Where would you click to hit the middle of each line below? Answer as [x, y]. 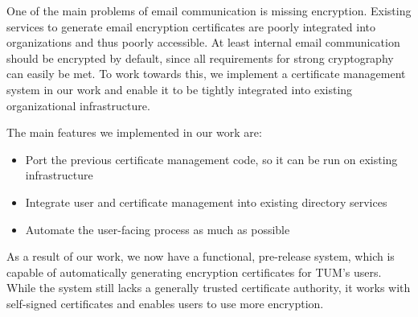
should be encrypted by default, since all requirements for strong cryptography [200, 58]
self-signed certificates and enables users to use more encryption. [165, 303]
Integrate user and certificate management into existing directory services [206, 202]
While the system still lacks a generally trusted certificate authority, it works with [209, 288]
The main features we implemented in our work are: [134, 132]
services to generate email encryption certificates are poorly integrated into [191, 26]
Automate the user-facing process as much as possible [158, 229]
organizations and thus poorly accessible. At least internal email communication [203, 42]
